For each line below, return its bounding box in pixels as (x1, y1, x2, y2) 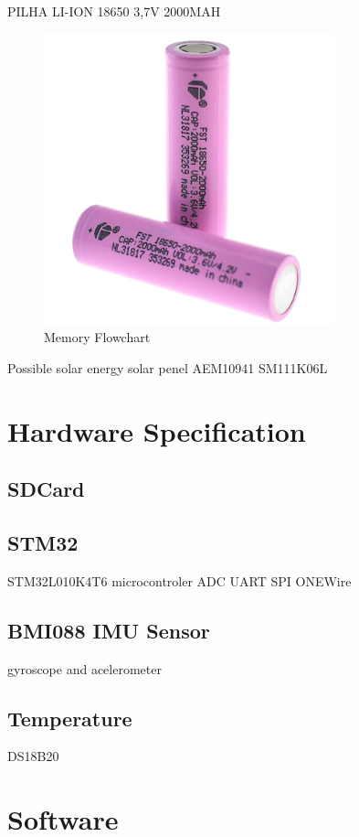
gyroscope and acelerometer (7, 659, 162, 678)
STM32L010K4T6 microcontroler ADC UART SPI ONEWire (7, 571, 352, 590)
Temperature (7, 703, 132, 732)
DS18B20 (7, 746, 59, 766)
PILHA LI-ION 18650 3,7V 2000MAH (7, 2, 221, 20)
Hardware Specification (7, 412, 306, 449)
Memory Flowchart (44, 327, 151, 347)
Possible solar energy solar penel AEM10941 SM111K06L (7, 358, 328, 377)
